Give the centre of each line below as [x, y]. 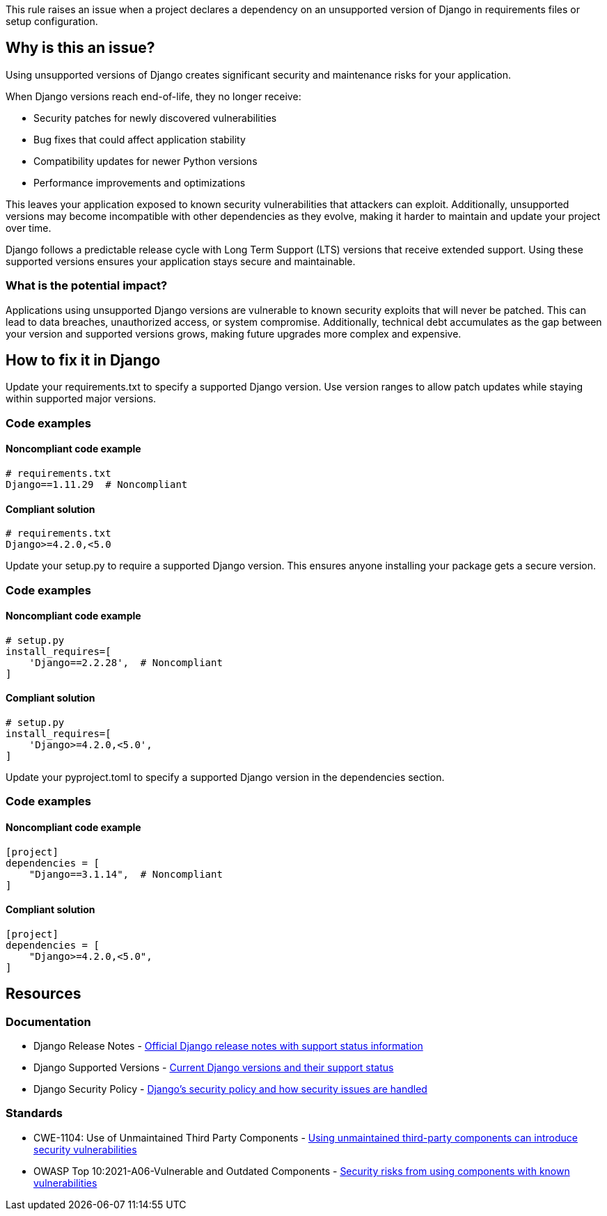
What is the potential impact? [87, 286]
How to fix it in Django [83, 361]
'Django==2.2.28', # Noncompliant [126, 662]
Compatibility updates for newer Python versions [145, 161]
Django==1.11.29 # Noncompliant [97, 485]
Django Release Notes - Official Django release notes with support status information [228, 1046]
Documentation [48, 1021]
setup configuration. [52, 21]
